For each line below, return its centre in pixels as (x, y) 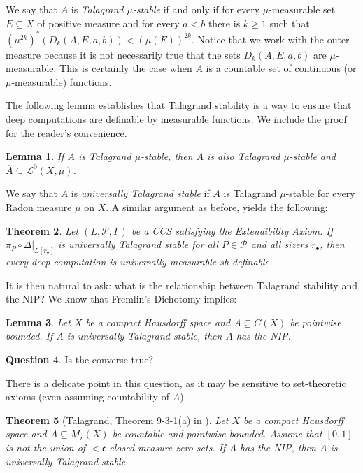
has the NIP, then (278, 447)
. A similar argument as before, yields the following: (217, 207)
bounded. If (29, 336)
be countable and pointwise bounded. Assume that (217, 434)
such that (290, 23)
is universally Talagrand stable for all (138, 244)
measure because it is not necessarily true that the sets (123, 54)
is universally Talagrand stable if (140, 193)
